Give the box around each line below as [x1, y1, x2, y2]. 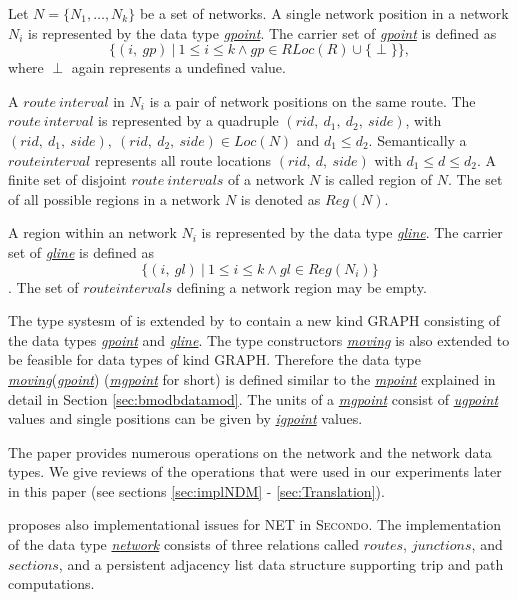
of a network [228, 169, 305, 190]
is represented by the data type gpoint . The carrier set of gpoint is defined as [28, 22, 497, 43]
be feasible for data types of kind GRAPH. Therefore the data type [8, 349, 421, 370]
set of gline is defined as [8, 241, 154, 262]
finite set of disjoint [8, 169, 127, 190]
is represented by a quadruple [98, 110, 279, 131]
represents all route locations [94, 149, 272, 170]
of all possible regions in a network [8, 188, 221, 209]
